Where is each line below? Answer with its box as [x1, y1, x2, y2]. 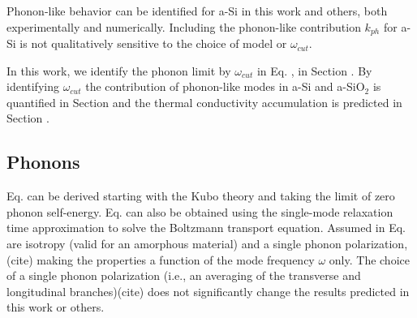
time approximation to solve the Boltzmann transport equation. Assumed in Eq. [6, 219, 406, 236]
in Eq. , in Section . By [256, 62, 372, 79]
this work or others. [6, 299, 105, 316]
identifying [6, 78, 59, 95]
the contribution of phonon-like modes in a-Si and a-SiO [85, 78, 365, 95]
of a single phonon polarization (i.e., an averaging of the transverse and [6, 267, 361, 284]
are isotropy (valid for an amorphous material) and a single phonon [6, 235, 342, 251]
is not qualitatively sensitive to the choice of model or [19, 35, 287, 52]
